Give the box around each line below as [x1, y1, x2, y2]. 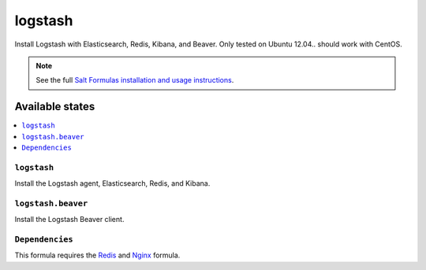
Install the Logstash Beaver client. [14, 215, 125, 224]
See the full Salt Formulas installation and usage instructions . [35, 76, 234, 85]
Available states [14, 100, 95, 113]
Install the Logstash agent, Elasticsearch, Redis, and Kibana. [14, 179, 211, 188]
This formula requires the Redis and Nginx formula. [14, 250, 181, 260]
